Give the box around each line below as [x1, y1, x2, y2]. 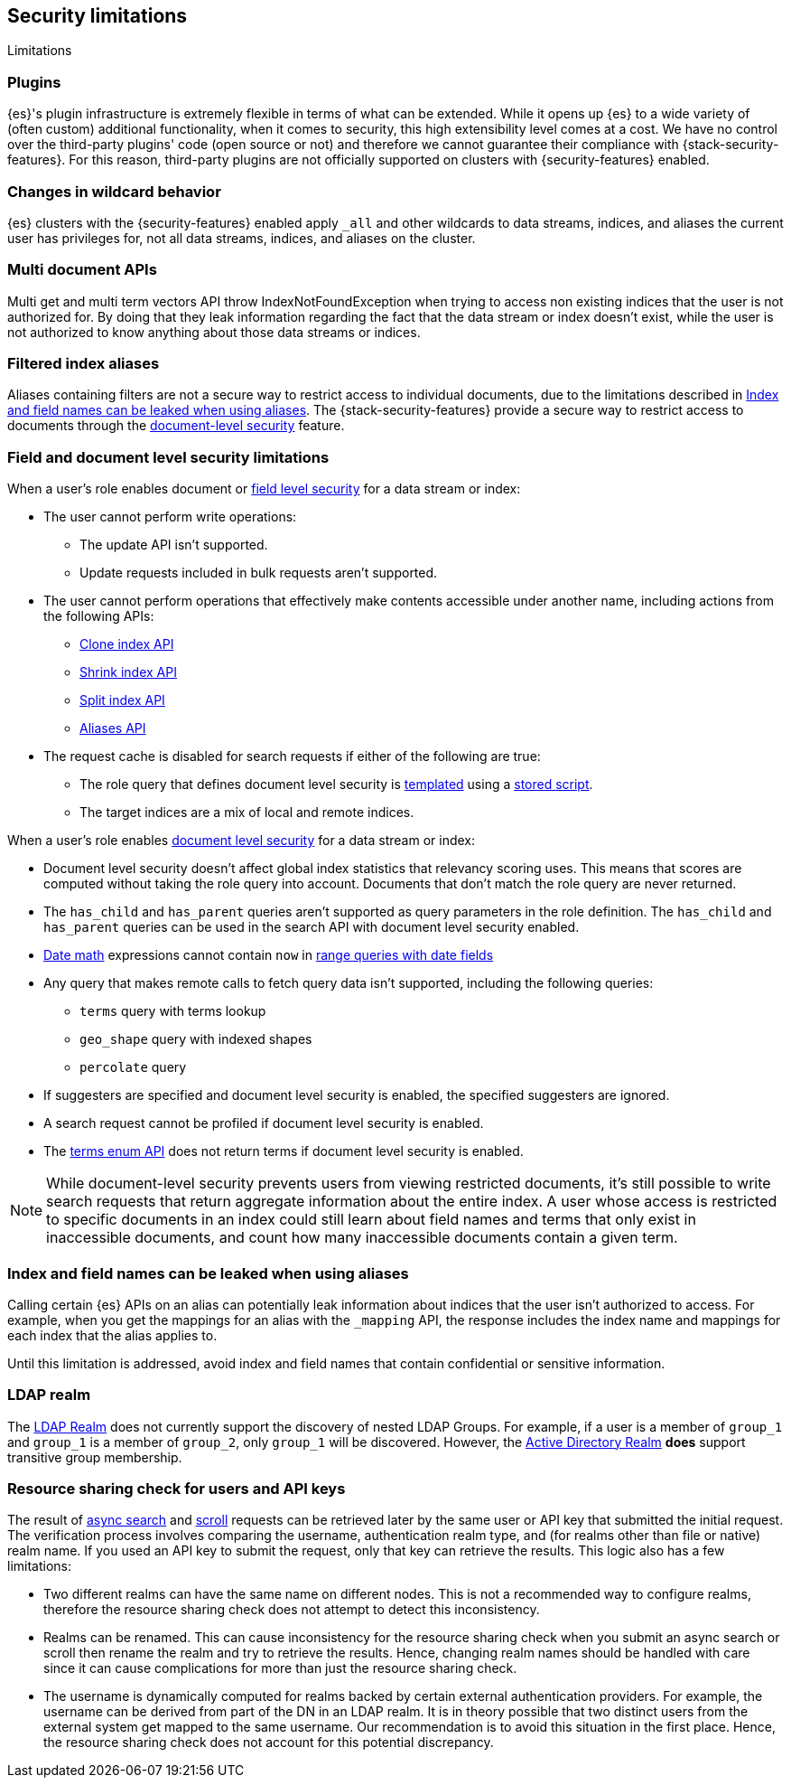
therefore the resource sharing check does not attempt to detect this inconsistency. [43, 1602, 540, 1618]
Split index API [79, 692, 165, 709]
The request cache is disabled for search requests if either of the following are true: [43, 748, 541, 765]
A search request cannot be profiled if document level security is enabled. [43, 1115, 484, 1132]
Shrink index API [79, 664, 177, 681]
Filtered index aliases [7, 354, 160, 373]
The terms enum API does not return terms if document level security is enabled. [43, 1143, 524, 1160]
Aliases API [79, 720, 146, 737]
